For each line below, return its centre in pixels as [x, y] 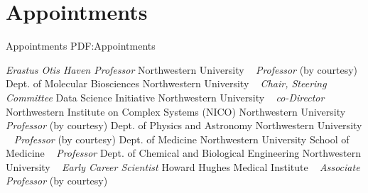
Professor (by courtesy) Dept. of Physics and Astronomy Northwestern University [184, 125]
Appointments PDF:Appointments [81, 46]
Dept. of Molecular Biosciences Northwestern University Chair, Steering [166, 83]
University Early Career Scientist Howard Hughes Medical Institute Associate [183, 166]
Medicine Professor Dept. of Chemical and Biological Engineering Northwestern [184, 153]
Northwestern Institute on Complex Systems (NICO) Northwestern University [176, 111]
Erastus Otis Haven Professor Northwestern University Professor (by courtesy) [182, 69]
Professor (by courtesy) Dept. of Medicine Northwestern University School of [182, 139]
